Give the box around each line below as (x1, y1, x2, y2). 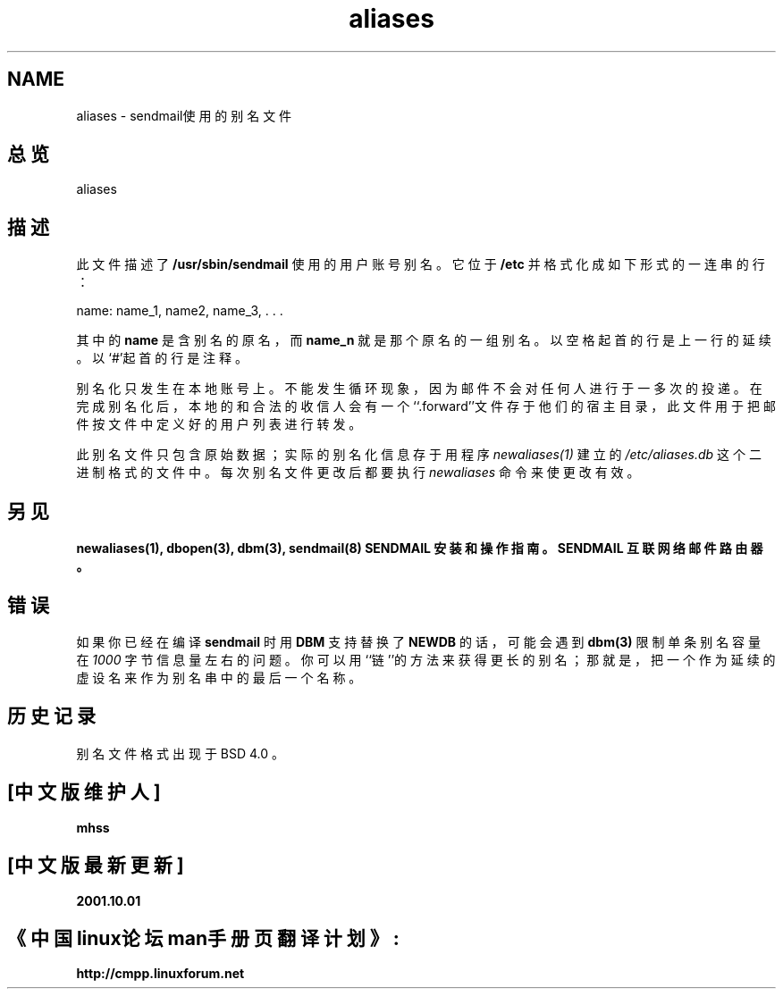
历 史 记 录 (7, 705, 96, 728)
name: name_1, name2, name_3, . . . (76, 303, 283, 319)
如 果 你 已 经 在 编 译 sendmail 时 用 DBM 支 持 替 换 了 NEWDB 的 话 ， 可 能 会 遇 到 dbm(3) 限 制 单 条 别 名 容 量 (76, 633, 762, 649)
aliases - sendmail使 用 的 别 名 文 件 (76, 107, 292, 123)
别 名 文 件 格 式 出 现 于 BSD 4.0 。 (76, 745, 285, 761)
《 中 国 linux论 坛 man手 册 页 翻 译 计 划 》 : (7, 926, 400, 950)
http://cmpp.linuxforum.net (76, 966, 245, 982)
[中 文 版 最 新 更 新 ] (7, 854, 184, 877)
